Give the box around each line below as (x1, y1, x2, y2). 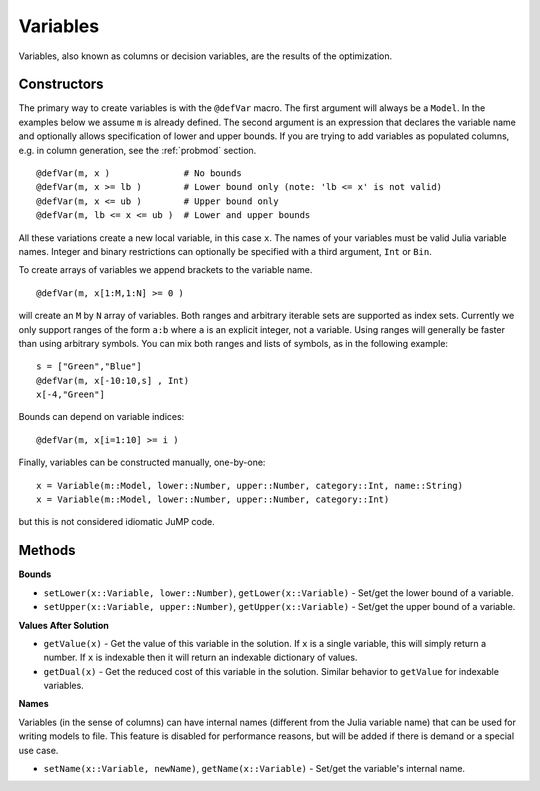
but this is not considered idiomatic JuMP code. (18, 516, 215, 528)
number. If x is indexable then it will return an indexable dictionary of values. (43, 651, 358, 664)
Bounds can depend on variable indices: (18, 411, 185, 423)
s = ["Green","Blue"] (36, 361, 142, 372)
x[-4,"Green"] (36, 389, 105, 400)
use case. (18, 744, 59, 756)
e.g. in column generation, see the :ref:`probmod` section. (18, 144, 257, 156)
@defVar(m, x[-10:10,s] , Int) (36, 375, 190, 386)
